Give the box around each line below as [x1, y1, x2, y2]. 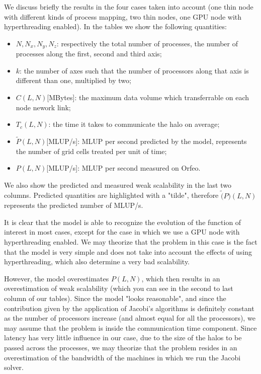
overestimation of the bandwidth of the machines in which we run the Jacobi [4, 352, 241, 362]
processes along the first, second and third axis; [16, 48, 162, 59]
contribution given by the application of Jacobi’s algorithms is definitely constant [4, 303, 254, 313]
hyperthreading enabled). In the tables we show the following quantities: [4, 21, 227, 32]
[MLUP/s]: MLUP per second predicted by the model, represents [46, 136, 247, 146]
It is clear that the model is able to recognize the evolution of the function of [4, 216, 241, 227]
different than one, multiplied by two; [16, 75, 131, 86]
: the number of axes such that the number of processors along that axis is [20, 65, 249, 76]
